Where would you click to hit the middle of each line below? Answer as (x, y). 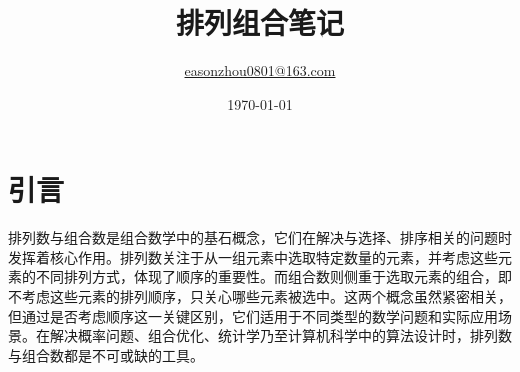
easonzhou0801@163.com (260, 70)
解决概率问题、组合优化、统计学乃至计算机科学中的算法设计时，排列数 (280, 335)
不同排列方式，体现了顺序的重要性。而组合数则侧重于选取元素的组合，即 (273, 276)
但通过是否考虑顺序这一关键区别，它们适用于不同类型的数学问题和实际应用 (253, 315)
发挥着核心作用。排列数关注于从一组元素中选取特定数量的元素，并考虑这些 (253, 256)
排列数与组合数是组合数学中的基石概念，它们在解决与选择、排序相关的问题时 (260, 237)
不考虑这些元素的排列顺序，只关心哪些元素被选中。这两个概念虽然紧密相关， (260, 296)
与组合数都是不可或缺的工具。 (106, 354)
